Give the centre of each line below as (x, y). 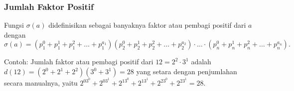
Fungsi (14, 25)
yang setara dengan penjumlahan (187, 71)
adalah (201, 62)
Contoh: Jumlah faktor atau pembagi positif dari (79, 62)
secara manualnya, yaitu (41, 83)
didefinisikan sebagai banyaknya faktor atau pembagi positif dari (147, 25)
